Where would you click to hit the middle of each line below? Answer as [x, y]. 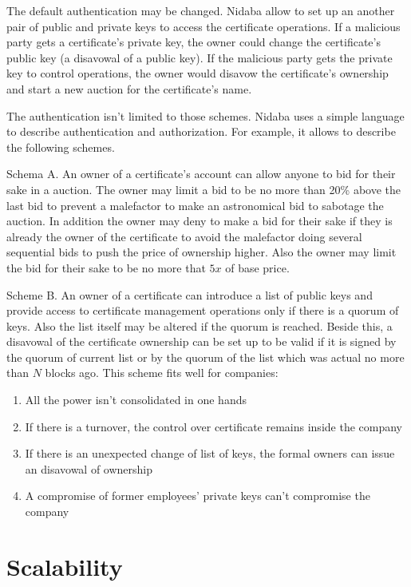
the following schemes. [61, 147]
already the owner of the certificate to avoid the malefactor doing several [184, 236]
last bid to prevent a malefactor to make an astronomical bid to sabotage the [195, 205]
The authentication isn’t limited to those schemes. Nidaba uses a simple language [205, 115]
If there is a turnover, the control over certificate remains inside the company [213, 426]
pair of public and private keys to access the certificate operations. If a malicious [204, 26]
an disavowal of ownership [89, 468]
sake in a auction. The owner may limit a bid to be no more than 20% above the [204, 189]
